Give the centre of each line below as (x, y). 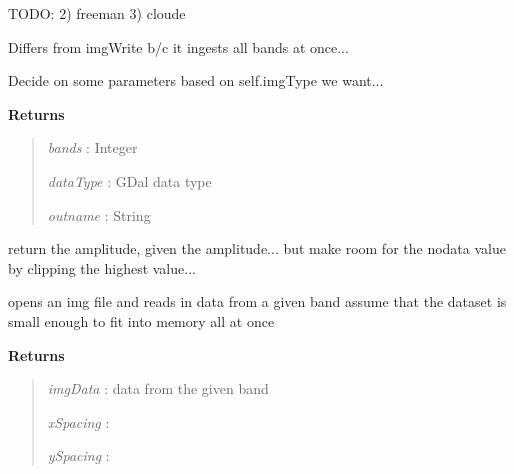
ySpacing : (78, 455)
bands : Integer (92, 147)
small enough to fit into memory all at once (141, 320)
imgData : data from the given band (158, 388)
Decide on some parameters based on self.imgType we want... (196, 80)
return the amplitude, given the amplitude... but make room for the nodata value (257, 248)
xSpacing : (78, 421)
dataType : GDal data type (129, 180)
